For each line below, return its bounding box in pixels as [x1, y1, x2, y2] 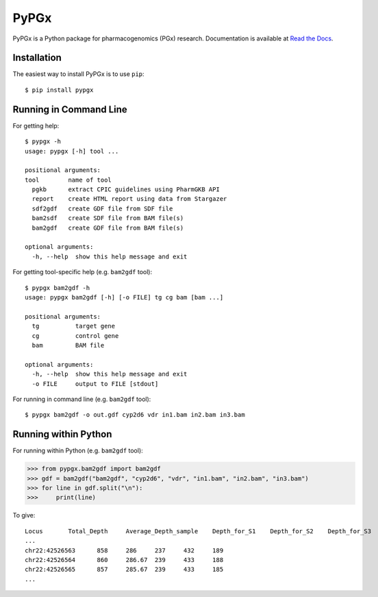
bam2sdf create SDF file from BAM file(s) [32, 215, 184, 222]
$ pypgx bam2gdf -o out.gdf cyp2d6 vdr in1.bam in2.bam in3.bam [25, 411, 246, 419]
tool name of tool [25, 175, 112, 184]
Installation [12, 52, 62, 64]
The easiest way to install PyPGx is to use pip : [12, 70, 144, 78]
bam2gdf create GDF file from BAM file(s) [32, 223, 184, 232]
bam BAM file [32, 341, 105, 349]
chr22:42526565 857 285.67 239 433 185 [25, 565, 224, 574]
